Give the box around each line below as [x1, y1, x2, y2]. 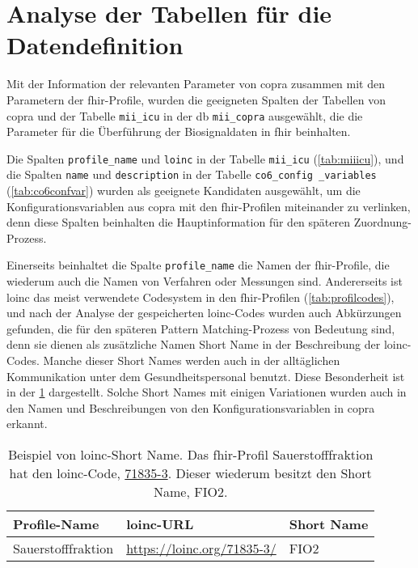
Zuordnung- [353, 214, 412, 231]
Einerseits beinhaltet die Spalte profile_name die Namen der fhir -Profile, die [6, 256, 390, 273]
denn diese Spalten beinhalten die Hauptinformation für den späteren [6, 214, 351, 231]
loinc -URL [126, 515, 194, 534]
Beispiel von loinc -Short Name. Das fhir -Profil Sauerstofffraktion [7, 445, 374, 464]
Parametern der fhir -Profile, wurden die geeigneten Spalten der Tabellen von [6, 91, 386, 108]
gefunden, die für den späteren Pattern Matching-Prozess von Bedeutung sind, [6, 320, 395, 337]
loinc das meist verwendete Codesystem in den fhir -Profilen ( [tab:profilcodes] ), [6, 288, 395, 305]
